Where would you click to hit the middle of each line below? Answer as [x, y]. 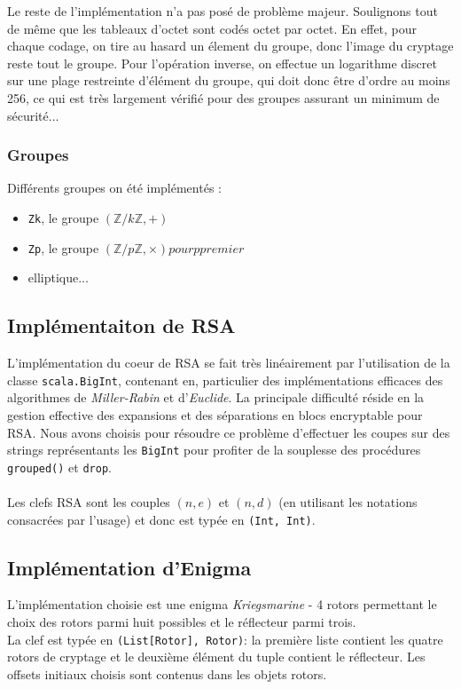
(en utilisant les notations [348, 502]
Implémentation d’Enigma [129, 567]
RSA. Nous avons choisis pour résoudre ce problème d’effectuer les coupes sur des [229, 432]
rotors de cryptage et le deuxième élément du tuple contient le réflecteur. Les [216, 657]
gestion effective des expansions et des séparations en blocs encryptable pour [215, 414]
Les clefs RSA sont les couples [89, 502]
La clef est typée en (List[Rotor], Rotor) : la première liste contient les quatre [225, 639]
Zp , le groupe [63, 247]
